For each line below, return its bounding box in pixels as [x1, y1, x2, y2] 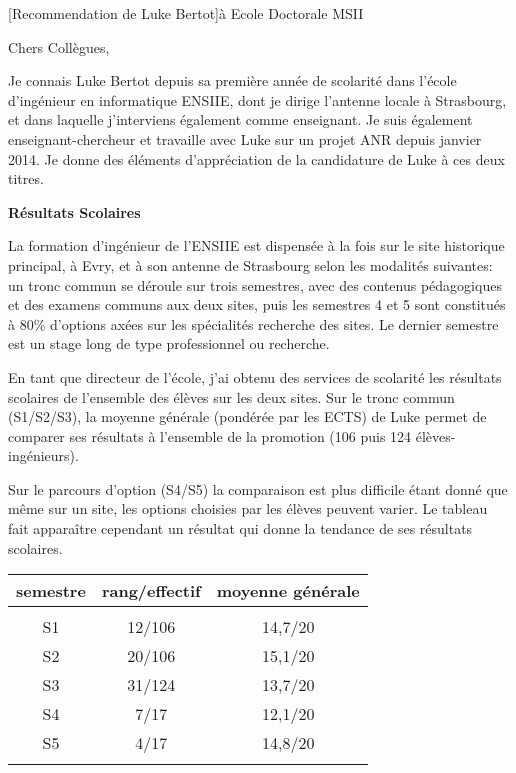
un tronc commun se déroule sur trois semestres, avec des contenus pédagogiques [8, 274, 502, 295]
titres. [8, 168, 44, 189]
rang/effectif [101, 579, 201, 603]
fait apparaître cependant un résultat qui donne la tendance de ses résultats [8, 518, 473, 539]
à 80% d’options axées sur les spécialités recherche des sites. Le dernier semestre [8, 313, 499, 334]
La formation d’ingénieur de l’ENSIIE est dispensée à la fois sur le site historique [8, 235, 505, 256]
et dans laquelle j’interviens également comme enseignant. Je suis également [8, 109, 473, 130]
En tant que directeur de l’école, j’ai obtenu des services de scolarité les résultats [8, 366, 502, 387]
